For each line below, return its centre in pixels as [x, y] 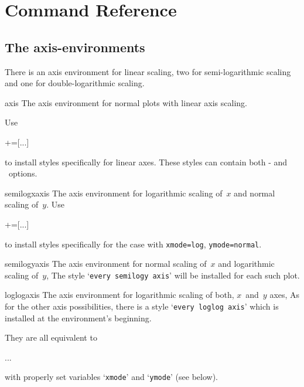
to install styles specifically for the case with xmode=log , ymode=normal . [133, 244]
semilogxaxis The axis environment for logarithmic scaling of [114, 193]
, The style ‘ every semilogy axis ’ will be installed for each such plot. [173, 275]
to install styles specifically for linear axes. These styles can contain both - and [146, 162]
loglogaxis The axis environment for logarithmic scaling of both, [119, 295]
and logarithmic [246, 264]
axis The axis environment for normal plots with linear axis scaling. [126, 102]
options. [23, 173]
